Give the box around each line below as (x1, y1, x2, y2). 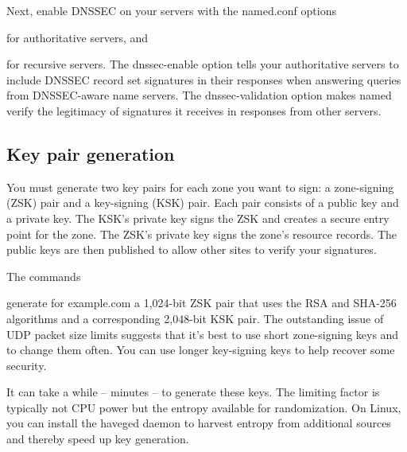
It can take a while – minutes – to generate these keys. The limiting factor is (6, 384, 380, 400)
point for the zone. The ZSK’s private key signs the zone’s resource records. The (6, 225, 397, 242)
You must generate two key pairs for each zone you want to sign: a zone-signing (6, 178, 394, 195)
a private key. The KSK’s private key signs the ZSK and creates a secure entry (6, 209, 390, 226)
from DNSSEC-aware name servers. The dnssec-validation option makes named (6, 87, 392, 103)
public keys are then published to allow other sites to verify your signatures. (6, 241, 377, 258)
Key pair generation (6, 141, 175, 166)
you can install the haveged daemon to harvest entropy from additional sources (6, 415, 391, 431)
